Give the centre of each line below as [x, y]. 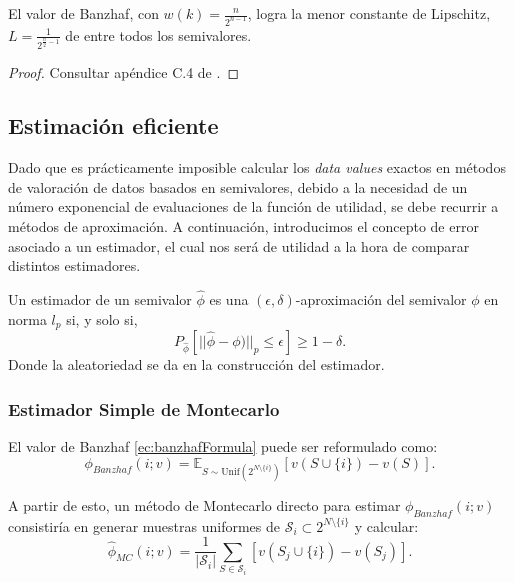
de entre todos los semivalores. [158, 34]
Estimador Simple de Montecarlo [144, 408]
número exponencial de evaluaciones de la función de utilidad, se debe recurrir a [253, 206]
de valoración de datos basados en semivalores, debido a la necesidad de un [238, 186]
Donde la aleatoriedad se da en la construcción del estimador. [196, 364]
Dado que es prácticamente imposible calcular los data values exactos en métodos [257, 167]
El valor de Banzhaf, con [83, 13]
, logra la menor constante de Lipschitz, [369, 13]
